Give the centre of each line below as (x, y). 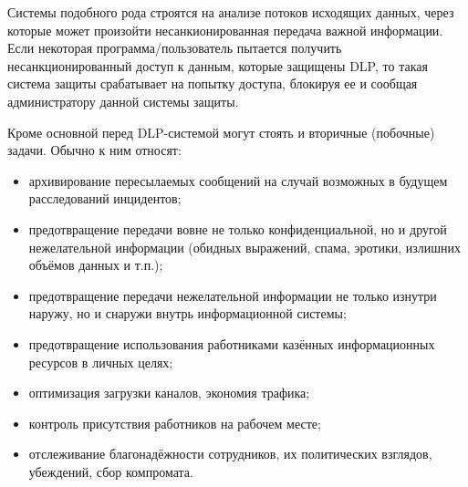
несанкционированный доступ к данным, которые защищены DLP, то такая (218, 65)
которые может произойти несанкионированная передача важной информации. (225, 30)
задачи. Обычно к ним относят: (94, 150)
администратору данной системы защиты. (123, 101)
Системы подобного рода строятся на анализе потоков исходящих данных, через (231, 12)
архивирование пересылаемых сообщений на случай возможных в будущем (238, 180)
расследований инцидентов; (105, 198)
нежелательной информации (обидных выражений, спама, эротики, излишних (245, 247)
